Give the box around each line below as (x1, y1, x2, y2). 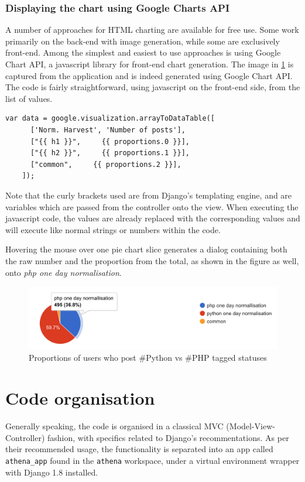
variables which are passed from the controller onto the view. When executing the (5, 200, 299, 213)
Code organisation (5, 386, 155, 410)
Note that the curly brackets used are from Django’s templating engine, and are (5, 189, 292, 201)
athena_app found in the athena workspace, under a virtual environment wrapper (5, 454, 300, 466)
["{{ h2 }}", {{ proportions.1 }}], (30, 149, 190, 158)
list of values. (5, 92, 53, 104)
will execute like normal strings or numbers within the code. (5, 223, 221, 235)
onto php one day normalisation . (5, 266, 122, 278)
